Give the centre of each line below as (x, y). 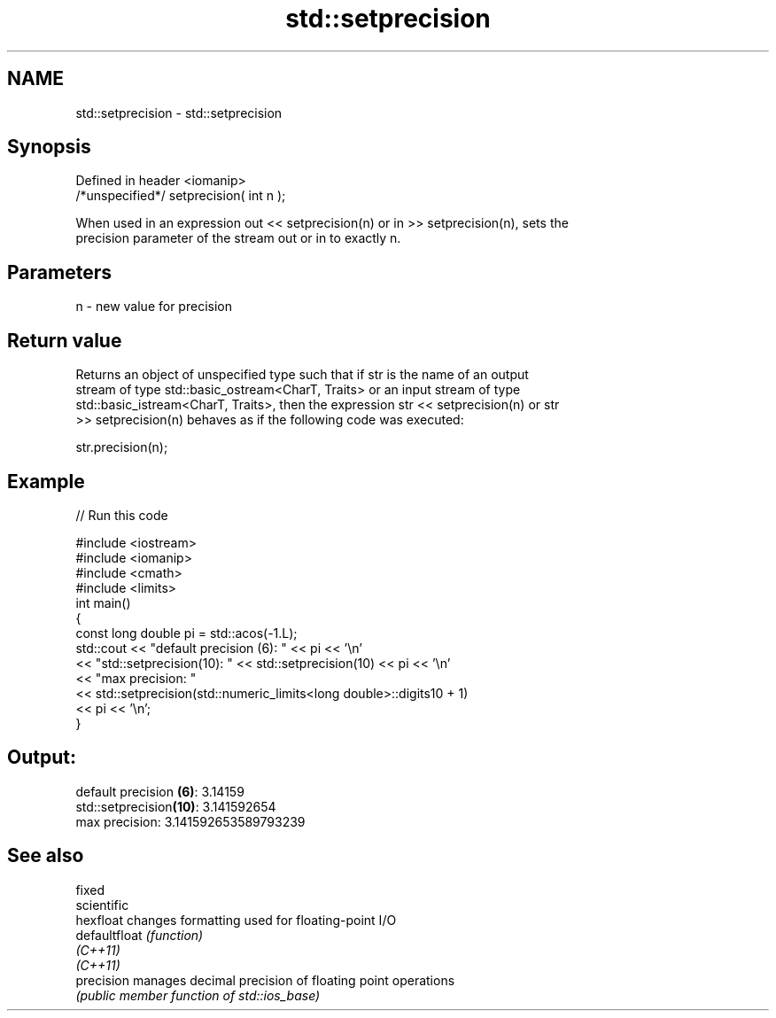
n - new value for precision (154, 307)
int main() (103, 602)
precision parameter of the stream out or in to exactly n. (238, 238)
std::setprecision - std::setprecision (179, 113)
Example (46, 481)
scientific (102, 905)
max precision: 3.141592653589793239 (190, 821)
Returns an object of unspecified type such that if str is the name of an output (302, 375)
